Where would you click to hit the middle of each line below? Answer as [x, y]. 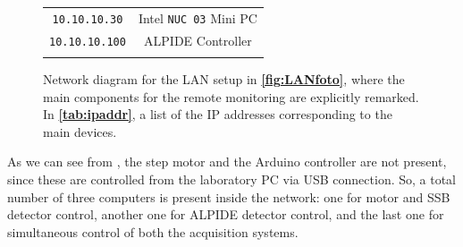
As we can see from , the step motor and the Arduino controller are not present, [227, 162]
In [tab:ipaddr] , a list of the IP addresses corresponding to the [218, 114]
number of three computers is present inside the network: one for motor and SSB [229, 196]
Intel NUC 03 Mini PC [198, 17]
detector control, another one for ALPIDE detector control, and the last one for [226, 214]
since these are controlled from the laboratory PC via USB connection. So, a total [232, 179]
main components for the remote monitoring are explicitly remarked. [231, 96]
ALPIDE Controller [198, 40]
